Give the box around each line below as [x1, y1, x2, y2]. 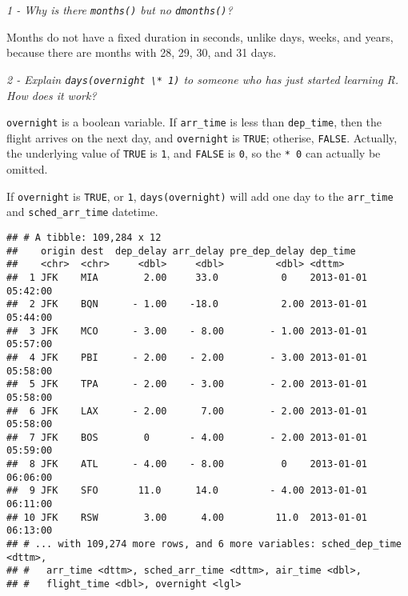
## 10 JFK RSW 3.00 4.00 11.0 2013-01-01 [6, 511, 368, 523]
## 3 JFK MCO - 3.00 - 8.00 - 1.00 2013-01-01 [6, 325, 368, 337]
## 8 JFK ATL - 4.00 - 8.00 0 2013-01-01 [6, 458, 368, 470]
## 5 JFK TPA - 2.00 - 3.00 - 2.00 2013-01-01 [6, 378, 368, 390]
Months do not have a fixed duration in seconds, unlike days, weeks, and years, [6, 28, 394, 45]
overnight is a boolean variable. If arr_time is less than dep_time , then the [6, 114, 382, 130]
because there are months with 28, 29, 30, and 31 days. [6, 44, 277, 61]
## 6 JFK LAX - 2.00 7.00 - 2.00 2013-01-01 [6, 405, 368, 417]
